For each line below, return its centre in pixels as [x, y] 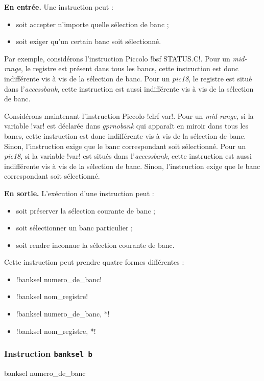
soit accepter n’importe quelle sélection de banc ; [92, 24]
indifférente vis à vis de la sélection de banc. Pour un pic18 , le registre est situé [128, 78]
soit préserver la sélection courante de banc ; [86, 210]
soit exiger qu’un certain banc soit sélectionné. [89, 41]
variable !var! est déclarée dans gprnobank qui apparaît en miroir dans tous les [126, 126]
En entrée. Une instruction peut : [59, 7]
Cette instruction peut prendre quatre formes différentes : [94, 262]
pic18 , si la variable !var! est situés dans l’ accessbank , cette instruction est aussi [128, 156]
